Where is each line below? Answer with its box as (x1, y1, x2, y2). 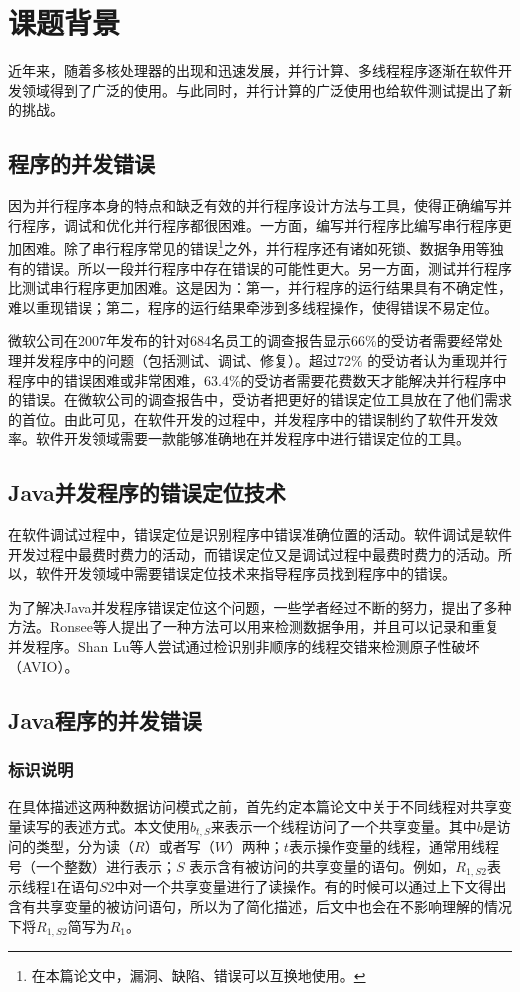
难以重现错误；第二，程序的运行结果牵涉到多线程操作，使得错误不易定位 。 (8, 296, 498, 317)
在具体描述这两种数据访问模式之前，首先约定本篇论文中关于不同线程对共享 (8, 796, 498, 817)
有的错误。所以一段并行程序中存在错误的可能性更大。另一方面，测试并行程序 (8, 257, 512, 278)
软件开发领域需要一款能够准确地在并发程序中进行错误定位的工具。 (35, 428, 470, 449)
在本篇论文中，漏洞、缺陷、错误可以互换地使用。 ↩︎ (31, 964, 366, 985)
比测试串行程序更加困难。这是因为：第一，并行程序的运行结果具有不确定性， (8, 277, 512, 298)
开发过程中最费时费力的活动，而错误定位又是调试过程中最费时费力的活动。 (8, 543, 498, 564)
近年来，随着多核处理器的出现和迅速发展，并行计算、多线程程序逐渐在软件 (8, 60, 498, 81)
